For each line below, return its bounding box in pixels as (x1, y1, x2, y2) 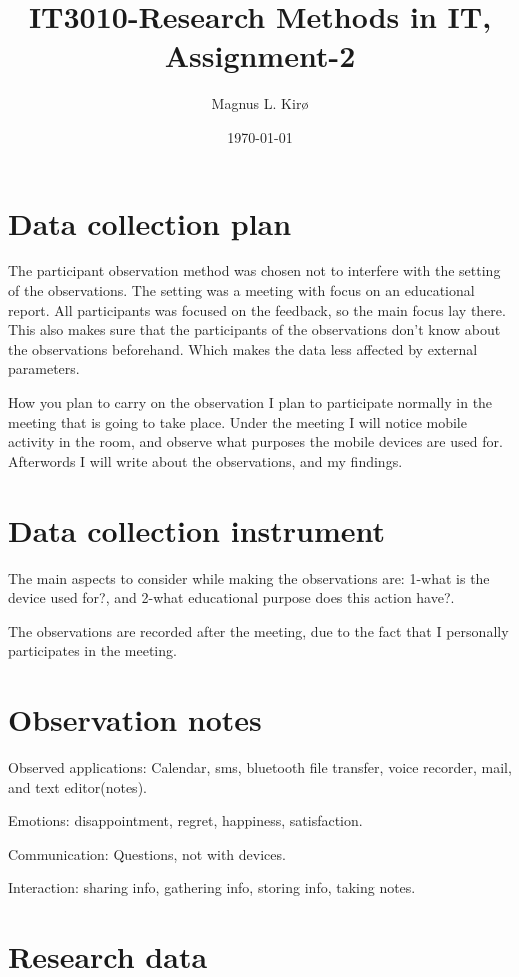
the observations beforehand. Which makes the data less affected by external (8, 338, 478, 359)
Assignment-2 (164, 35, 356, 76)
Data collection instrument (8, 509, 386, 550)
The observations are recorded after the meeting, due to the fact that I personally (8, 620, 509, 641)
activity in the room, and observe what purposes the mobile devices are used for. (8, 431, 503, 452)
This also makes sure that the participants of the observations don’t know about (8, 319, 501, 340)
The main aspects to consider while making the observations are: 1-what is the (8, 567, 490, 588)
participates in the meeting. (8, 640, 177, 661)
